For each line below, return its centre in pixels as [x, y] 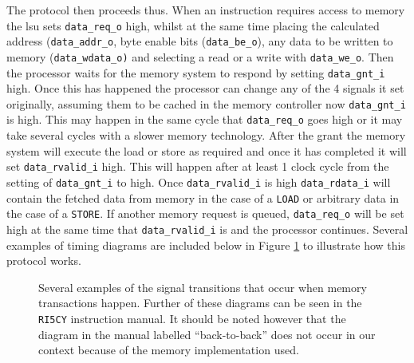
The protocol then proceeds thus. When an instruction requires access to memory [206, 10]
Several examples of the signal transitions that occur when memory [203, 287]
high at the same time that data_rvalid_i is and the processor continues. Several [207, 229]
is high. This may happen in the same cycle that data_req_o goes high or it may [205, 119]
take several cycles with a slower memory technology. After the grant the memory [206, 135]
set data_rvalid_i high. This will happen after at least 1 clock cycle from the [198, 166]
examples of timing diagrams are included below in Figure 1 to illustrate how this [206, 245]
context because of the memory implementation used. [169, 350]
